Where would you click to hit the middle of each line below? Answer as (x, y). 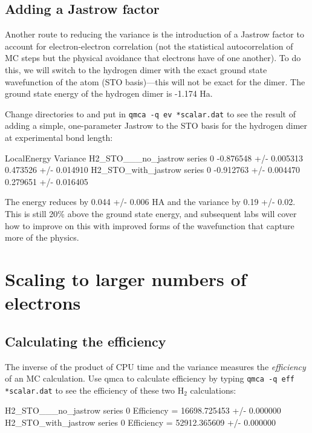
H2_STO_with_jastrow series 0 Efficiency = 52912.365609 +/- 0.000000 (141, 422)
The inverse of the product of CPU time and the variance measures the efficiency (155, 366)
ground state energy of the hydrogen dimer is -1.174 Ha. (109, 93)
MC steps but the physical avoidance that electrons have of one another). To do (153, 58)
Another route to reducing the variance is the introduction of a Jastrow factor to (154, 34)
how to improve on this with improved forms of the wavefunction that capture (150, 225)
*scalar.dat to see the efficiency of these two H (95, 390)
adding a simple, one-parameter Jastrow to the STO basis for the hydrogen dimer (156, 125)
